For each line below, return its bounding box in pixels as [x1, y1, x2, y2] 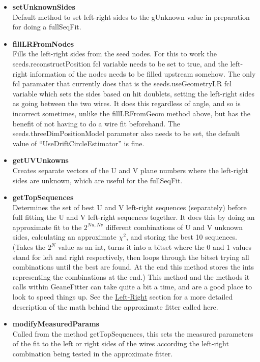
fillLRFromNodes [12, 38, 74, 49]
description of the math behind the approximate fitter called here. [12, 301, 218, 312]
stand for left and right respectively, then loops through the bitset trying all [12, 251, 249, 262]
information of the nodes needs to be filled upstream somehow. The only [30, 68, 256, 79]
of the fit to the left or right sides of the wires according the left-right [12, 338, 229, 349]
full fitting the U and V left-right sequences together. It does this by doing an [12, 212, 255, 222]
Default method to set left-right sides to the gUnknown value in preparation [12, 11, 250, 22]
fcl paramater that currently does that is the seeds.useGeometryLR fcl [12, 78, 232, 89]
